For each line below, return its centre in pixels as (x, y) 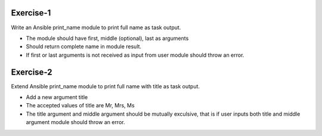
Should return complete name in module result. (84, 47)
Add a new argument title (57, 97)
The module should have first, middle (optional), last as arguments (107, 38)
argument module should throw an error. (75, 122)
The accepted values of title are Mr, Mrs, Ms (80, 106)
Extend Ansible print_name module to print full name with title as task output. (105, 86)
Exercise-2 (32, 72)
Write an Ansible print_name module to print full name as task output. (96, 27)
